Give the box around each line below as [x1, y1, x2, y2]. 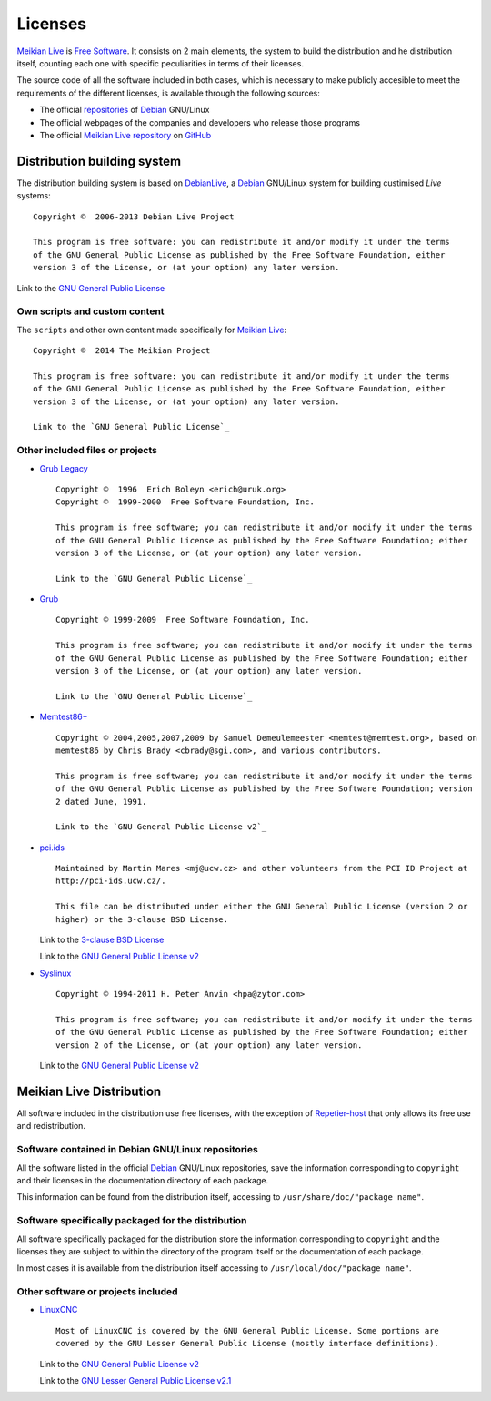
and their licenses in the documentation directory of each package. [16, 1175, 269, 1185]
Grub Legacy [39, 462, 88, 473]
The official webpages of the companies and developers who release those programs [39, 117, 361, 127]
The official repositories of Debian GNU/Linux [39, 105, 210, 116]
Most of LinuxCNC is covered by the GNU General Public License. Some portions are [55, 1325, 440, 1335]
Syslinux [39, 968, 72, 979]
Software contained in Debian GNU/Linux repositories [16, 1143, 258, 1156]
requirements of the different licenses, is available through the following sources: [16, 87, 320, 98]
